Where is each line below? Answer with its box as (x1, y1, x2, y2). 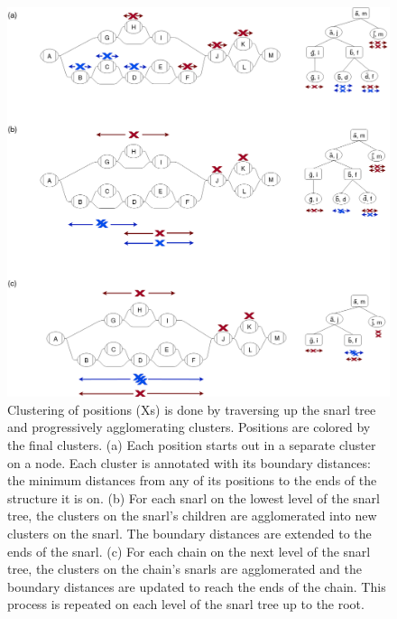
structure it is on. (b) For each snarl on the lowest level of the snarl (7, 488, 380, 507)
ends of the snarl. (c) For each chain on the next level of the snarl (7, 541, 371, 560)
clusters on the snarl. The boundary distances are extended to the (7, 523, 372, 542)
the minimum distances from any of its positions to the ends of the (7, 471, 377, 490)
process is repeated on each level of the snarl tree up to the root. (7, 595, 365, 614)
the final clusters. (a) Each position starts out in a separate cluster (7, 435, 376, 454)
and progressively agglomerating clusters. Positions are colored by (7, 417, 371, 436)
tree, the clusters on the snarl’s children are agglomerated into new (7, 506, 377, 525)
